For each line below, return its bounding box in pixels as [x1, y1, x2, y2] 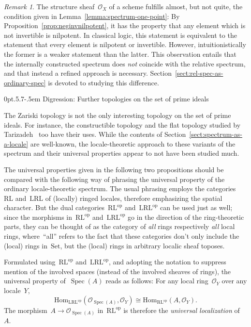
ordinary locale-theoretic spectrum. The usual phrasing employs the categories [4, 183, 236, 194]
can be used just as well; [160, 202, 233, 213]
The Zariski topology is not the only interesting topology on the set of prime [4, 110, 231, 120]
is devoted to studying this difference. [48, 77, 159, 87]
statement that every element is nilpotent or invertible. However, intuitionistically [4, 39, 246, 49]
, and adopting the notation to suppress [108, 257, 226, 267]
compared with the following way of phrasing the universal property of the [4, 174, 225, 184]
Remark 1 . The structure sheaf [4, 1, 95, 11]
